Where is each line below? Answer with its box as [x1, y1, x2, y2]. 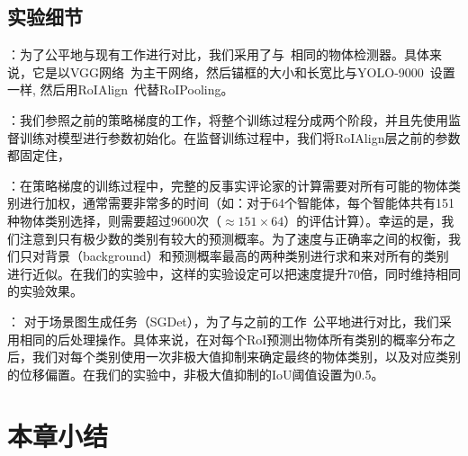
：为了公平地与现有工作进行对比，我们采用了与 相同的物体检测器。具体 [7, 45, 429, 64]
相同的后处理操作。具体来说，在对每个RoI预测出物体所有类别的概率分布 [19, 329, 444, 348]
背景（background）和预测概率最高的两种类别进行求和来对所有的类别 [44, 246, 449, 265]
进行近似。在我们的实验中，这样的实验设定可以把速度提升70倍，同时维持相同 [7, 264, 461, 282]
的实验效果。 [7, 282, 83, 300]
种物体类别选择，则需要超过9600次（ [7, 210, 221, 229]
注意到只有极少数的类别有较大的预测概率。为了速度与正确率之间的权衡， [19, 228, 448, 247]
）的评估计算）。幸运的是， [283, 210, 442, 229]
